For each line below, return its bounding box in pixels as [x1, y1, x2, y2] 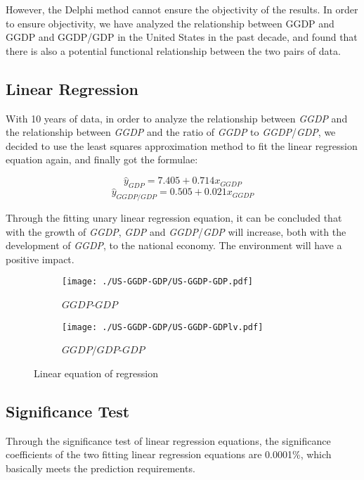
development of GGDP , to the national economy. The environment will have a [6, 238, 342, 253]
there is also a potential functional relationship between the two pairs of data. [6, 43, 341, 58]
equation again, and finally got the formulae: [6, 152, 198, 167]
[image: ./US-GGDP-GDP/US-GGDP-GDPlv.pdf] [62, 322, 264, 332]
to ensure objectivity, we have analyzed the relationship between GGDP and [6, 15, 334, 30]
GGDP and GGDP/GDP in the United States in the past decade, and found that [6, 30, 358, 44]
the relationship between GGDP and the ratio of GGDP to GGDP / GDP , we [6, 125, 336, 139]
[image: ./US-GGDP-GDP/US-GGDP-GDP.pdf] [62, 277, 254, 287]
